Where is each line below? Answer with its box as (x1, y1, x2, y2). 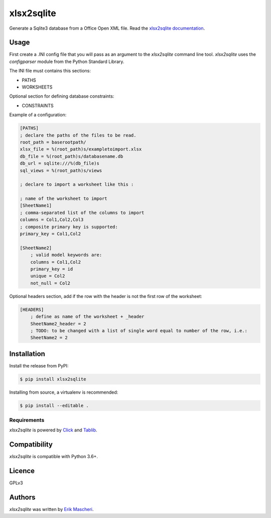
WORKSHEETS (22, 84, 53, 90)
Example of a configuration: (9, 112, 67, 118)
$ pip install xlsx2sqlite (20, 376, 86, 382)
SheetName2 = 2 (30, 335, 68, 341)
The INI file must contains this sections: (9, 68, 91, 74)
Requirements (9, 417, 45, 424)
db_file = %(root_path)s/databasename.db (20, 154, 123, 159)
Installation (9, 349, 45, 358)
